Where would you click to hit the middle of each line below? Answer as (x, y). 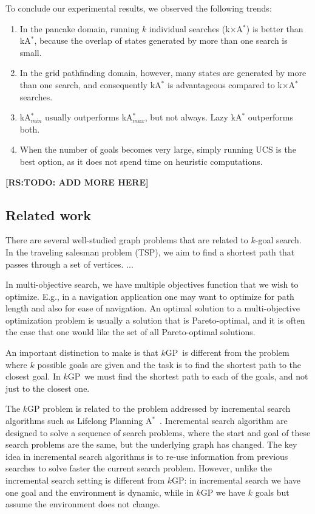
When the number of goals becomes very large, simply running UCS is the (158, 149)
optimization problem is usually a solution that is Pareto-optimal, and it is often (155, 320)
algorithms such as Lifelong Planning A (79, 421)
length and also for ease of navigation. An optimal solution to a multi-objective (153, 308)
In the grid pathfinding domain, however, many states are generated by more (163, 73)
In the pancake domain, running (80, 28)
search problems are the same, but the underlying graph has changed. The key (151, 444)
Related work (49, 214)
